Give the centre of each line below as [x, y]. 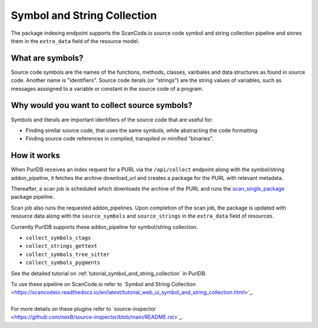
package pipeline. [32, 197]
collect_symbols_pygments [63, 263]
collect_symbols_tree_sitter [68, 254]
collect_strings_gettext [61, 246]
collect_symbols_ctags [58, 238]
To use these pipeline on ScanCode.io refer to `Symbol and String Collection [103, 284]
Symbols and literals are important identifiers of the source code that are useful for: [112, 119]
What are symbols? [47, 58]
